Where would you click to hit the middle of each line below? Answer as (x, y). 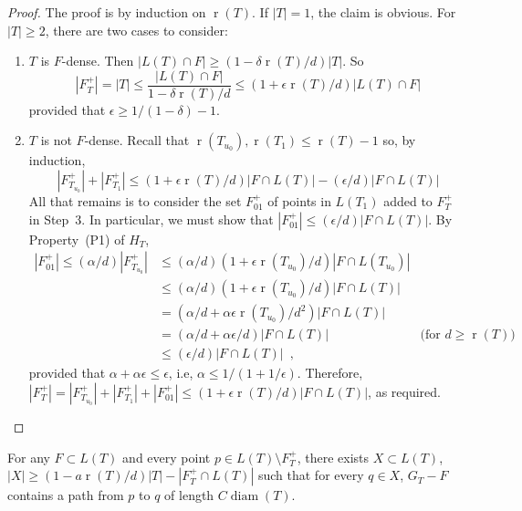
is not (56, 140)
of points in (299, 201)
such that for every (311, 475)
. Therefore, (330, 373)
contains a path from (66, 495)
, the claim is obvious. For (383, 12)
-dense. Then (98, 61)
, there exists (333, 457)
